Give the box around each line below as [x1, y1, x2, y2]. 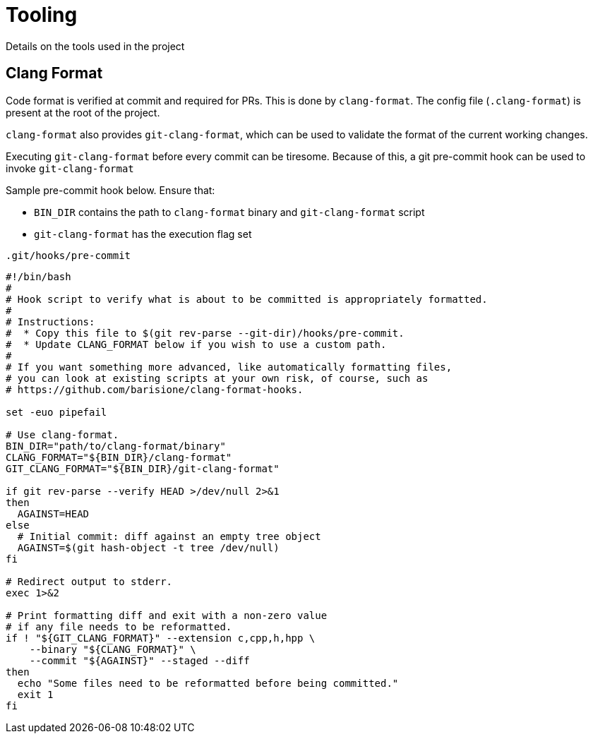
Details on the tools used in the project [6, 40, 185, 52]
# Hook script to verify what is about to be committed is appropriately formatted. [6, 293, 488, 305]
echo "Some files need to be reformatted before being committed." [17, 677, 399, 689]
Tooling [6, 3, 78, 27]
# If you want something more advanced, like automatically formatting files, [6, 361, 453, 373]
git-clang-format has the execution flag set [34, 227, 252, 240]
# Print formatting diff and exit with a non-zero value [6, 609, 328, 621]
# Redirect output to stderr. [6, 575, 173, 587]
